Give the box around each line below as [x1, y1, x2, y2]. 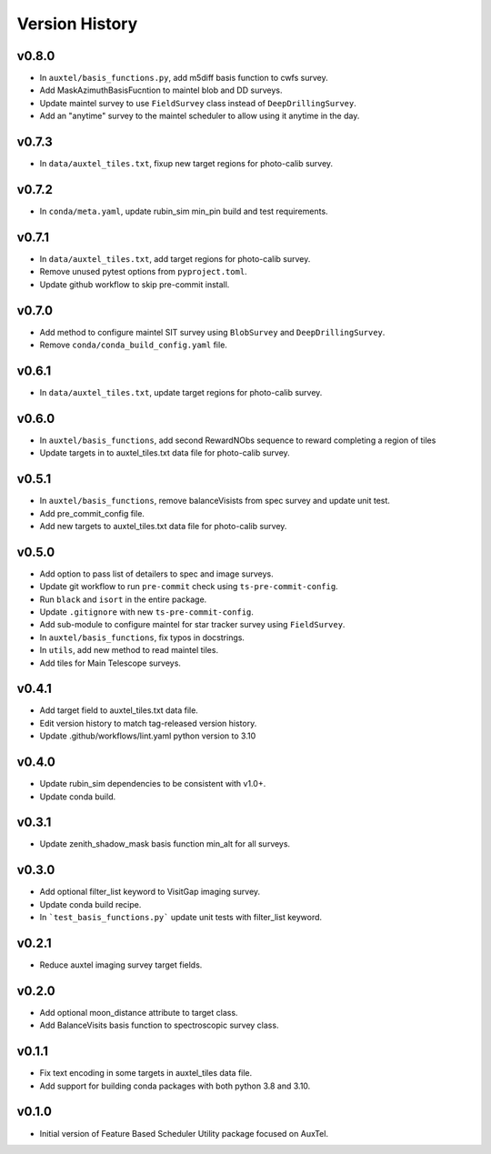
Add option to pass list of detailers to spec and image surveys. [39, 568, 274, 579]
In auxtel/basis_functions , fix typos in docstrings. [39, 632, 245, 643]
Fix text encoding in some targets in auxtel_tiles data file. [39, 1068, 253, 1079]
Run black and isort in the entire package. [39, 594, 207, 605]
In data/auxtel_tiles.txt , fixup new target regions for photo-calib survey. [39, 158, 334, 169]
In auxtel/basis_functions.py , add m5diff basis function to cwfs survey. [39, 73, 328, 84]
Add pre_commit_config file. [39, 507, 145, 518]
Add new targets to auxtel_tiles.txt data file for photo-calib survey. [39, 520, 287, 531]
